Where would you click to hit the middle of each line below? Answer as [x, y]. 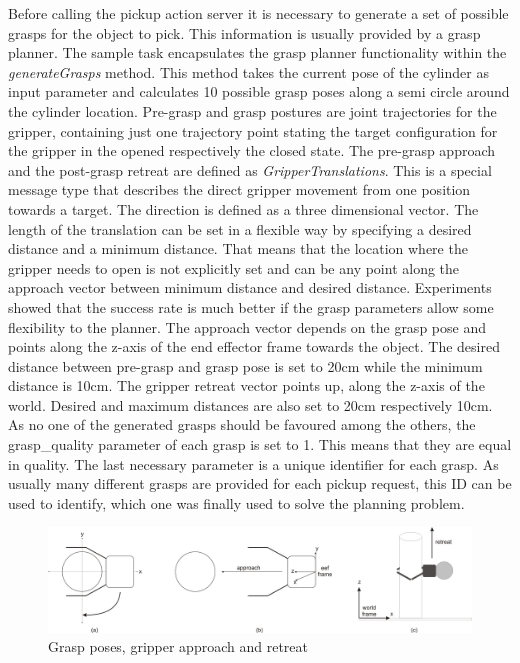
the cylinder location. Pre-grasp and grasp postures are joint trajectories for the [252, 110]
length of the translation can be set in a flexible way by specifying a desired [240, 228]
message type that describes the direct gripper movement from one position [239, 189]
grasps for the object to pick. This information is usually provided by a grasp [244, 32]
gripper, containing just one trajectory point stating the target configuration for [253, 130]
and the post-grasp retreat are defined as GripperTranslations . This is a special [250, 169]
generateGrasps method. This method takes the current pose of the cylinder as [248, 71]
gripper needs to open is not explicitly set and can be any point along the [234, 267]
